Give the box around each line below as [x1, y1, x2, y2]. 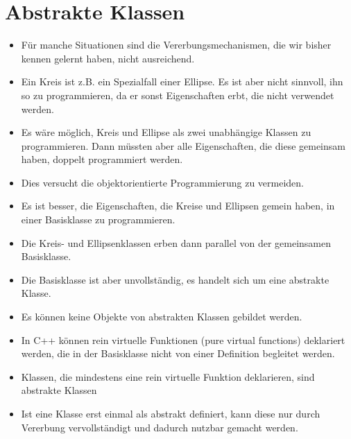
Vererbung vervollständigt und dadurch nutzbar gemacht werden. [21, 420, 298, 434]
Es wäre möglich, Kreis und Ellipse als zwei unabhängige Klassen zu [21, 125, 311, 139]
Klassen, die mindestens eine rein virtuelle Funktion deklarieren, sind [21, 369, 315, 384]
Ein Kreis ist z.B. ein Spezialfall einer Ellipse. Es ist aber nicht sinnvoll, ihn [21, 74, 343, 89]
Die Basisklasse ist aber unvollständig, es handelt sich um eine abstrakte [21, 272, 329, 286]
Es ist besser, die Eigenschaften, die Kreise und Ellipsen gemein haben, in [21, 198, 335, 213]
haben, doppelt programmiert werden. [21, 152, 183, 166]
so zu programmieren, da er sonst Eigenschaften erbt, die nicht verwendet [21, 87, 334, 102]
